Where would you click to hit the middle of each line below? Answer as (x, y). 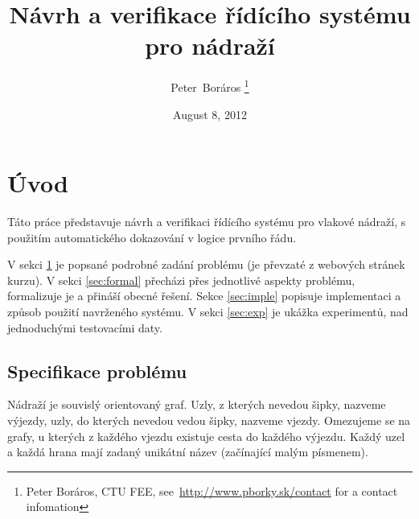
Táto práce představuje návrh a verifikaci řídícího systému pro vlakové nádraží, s (207, 222)
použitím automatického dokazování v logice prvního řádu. (152, 237)
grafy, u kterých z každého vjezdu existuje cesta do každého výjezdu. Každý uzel (206, 436)
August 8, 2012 (210, 114)
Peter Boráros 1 (210, 86)
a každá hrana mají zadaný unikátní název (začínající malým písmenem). (188, 452)
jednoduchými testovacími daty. (85, 327)
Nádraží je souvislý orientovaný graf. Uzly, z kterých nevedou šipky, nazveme (197, 404)
